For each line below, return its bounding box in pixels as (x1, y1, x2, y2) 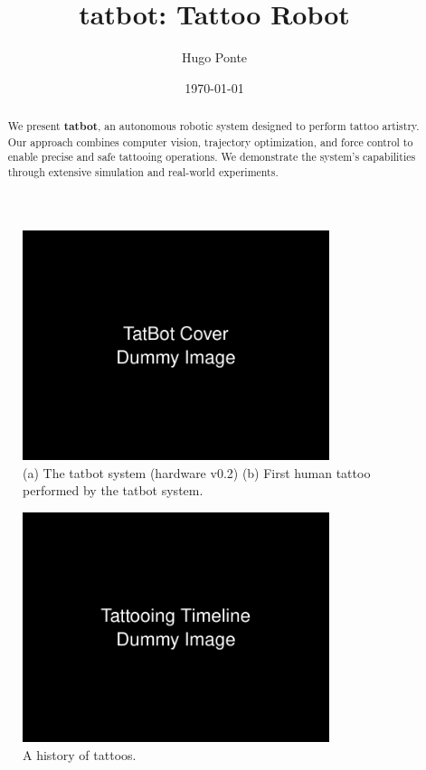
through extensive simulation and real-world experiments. (7, 164, 279, 180)
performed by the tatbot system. (23, 481, 204, 500)
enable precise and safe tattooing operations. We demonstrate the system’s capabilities (7, 149, 416, 164)
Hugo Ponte (181, 48, 248, 67)
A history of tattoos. (23, 745, 137, 764)
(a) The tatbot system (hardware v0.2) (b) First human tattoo (23, 463, 371, 482)
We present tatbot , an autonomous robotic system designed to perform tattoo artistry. (7, 118, 420, 135)
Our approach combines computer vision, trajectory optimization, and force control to (7, 134, 413, 149)
